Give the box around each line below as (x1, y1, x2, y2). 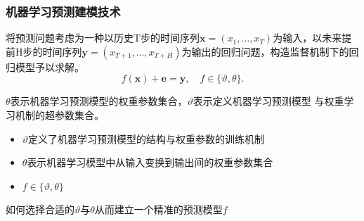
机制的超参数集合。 (15, 108, 104, 122)
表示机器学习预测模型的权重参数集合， (10, 94, 188, 108)
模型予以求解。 (15, 59, 84, 74)
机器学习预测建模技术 (6, 2, 121, 20)
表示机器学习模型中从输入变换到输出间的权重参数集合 (27, 155, 273, 170)
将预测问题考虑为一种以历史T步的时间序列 (6, 30, 200, 45)
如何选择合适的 (6, 202, 74, 217)
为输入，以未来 (273, 30, 342, 45)
